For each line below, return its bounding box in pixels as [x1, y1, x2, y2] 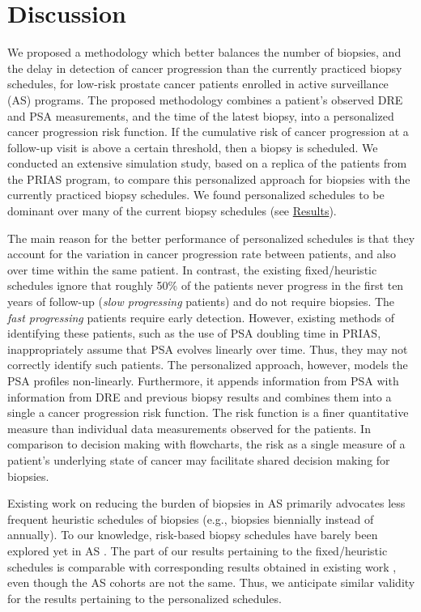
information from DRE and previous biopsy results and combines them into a [7, 388, 392, 405]
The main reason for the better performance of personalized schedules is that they [7, 229, 415, 246]
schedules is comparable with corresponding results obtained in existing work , [7, 558, 397, 575]
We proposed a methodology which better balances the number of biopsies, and [7, 44, 402, 61]
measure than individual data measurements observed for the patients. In [7, 419, 371, 436]
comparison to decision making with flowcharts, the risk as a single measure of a [7, 436, 406, 453]
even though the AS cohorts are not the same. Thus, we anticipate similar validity [7, 574, 415, 591]
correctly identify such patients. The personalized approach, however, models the [7, 356, 408, 373]
